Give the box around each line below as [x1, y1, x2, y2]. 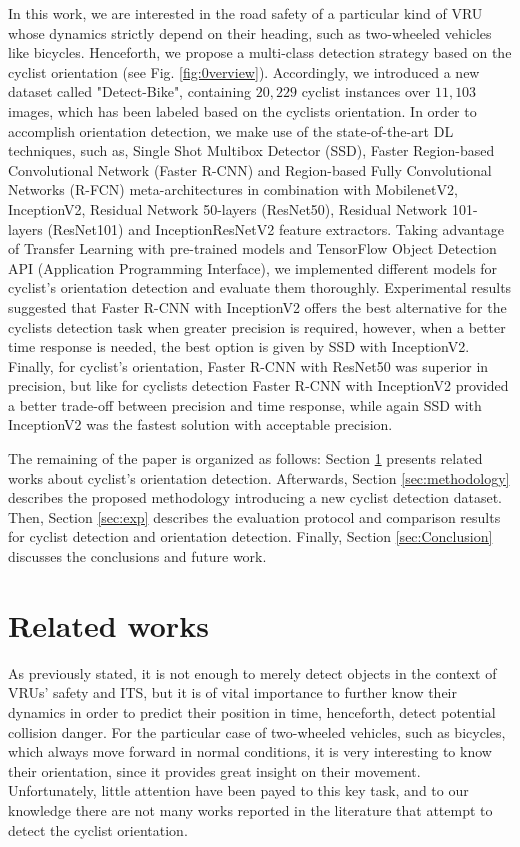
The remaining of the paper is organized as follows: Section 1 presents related [8, 448, 483, 469]
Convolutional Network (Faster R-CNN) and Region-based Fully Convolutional [8, 159, 492, 180]
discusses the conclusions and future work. [8, 546, 267, 567]
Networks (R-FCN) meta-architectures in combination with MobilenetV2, [8, 179, 458, 200]
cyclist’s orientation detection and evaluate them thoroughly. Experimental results [8, 277, 512, 298]
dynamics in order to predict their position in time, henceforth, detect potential [8, 701, 496, 722]
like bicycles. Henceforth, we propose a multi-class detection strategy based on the [8, 42, 512, 63]
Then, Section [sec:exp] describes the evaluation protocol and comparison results [8, 506, 501, 527]
